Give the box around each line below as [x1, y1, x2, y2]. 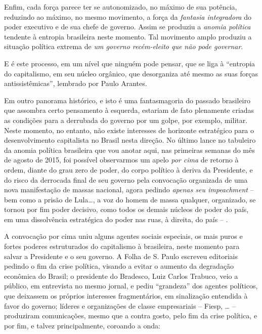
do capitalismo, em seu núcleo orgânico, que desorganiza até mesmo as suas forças [4, 68, 258, 78]
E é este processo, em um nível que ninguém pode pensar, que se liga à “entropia [4, 58, 255, 68]
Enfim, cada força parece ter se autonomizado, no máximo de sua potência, [4, 2, 237, 12]
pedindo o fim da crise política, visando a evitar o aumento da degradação [4, 261, 234, 271]
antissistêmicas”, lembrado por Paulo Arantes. [4, 78, 147, 89]
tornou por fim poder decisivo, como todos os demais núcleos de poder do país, [4, 204, 249, 215]
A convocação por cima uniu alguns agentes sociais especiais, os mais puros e [4, 231, 243, 241]
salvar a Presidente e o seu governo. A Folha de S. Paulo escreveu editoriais [4, 251, 238, 261]
